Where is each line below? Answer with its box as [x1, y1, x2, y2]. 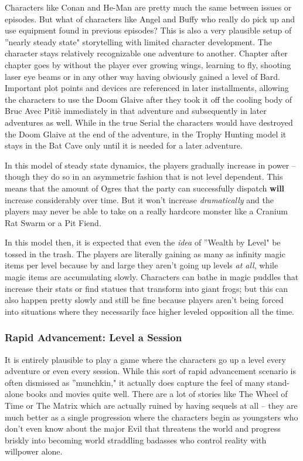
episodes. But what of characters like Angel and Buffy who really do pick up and [5, 12, 295, 25]
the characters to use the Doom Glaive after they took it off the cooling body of [5, 93, 292, 105]
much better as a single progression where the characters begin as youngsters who [5, 410, 298, 423]
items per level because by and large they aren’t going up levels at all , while [5, 259, 278, 271]
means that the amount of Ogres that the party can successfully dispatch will [5, 181, 285, 194]
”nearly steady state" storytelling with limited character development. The [5, 35, 272, 48]
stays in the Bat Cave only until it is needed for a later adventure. [5, 139, 243, 152]
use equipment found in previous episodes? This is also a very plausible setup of [5, 24, 292, 36]
